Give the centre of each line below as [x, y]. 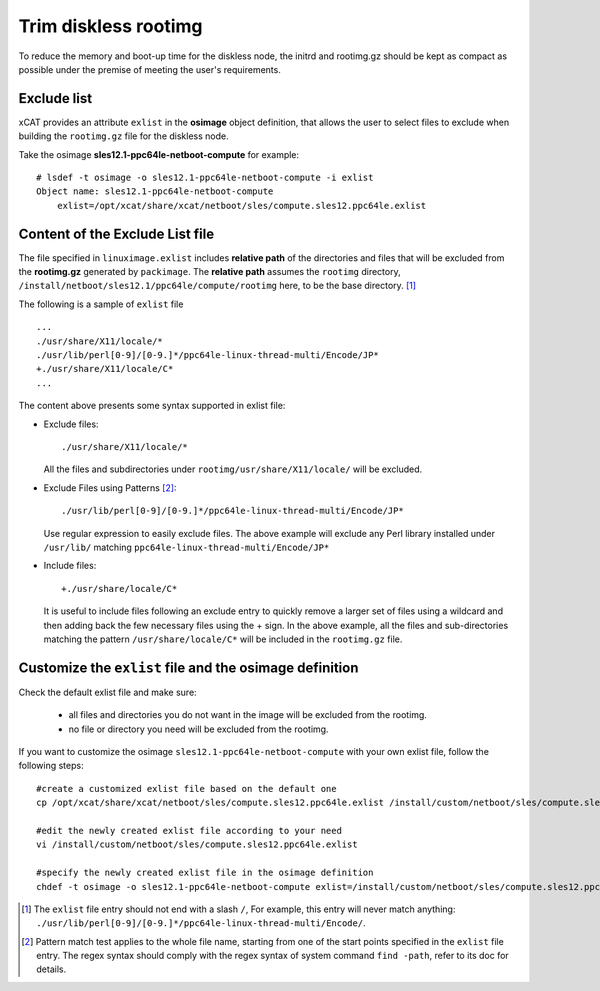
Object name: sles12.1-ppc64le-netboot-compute [155, 191]
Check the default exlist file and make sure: [107, 692]
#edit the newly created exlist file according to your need [189, 830]
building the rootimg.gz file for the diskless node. [123, 136]
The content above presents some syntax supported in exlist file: [152, 406]
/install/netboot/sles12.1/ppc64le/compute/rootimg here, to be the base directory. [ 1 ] [217, 286]
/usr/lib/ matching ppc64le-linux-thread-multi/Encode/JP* [186, 547]
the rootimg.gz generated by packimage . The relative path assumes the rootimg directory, [209, 272]
